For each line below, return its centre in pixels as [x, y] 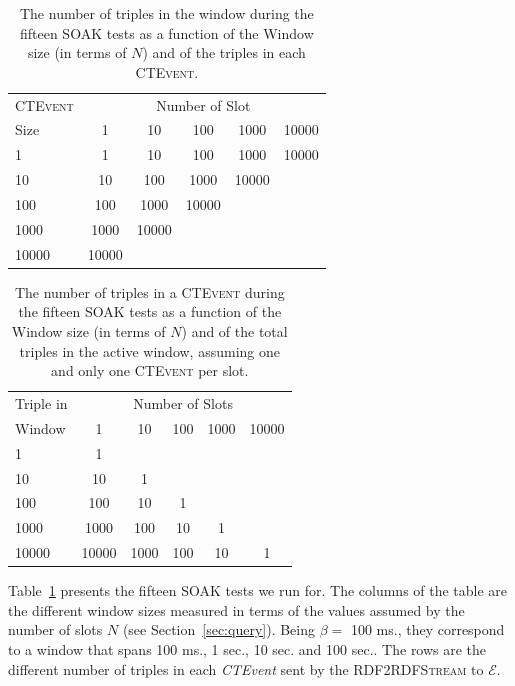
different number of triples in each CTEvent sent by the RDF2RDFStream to [246, 668]
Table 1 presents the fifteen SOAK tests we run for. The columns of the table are [258, 590]
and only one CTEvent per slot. [150, 370]
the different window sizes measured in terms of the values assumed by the [236, 609]
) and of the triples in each [224, 52]
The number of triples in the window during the [166, 13]
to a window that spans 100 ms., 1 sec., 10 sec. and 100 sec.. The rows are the [247, 648]
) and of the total [234, 330]
